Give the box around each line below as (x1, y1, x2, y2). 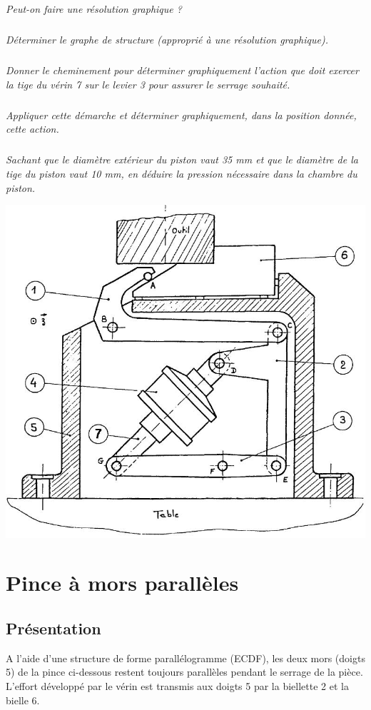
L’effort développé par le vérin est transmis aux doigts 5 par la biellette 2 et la (6, 679, 349, 694)
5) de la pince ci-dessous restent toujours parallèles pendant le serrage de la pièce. (6, 664, 363, 679)
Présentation (6, 617, 101, 639)
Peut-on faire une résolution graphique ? (6, 1, 182, 16)
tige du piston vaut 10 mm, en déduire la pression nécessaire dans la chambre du (6, 166, 357, 181)
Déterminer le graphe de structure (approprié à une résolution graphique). (6, 32, 328, 47)
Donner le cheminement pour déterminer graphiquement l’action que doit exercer (6, 63, 359, 78)
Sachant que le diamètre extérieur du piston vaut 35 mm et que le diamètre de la (6, 152, 358, 167)
